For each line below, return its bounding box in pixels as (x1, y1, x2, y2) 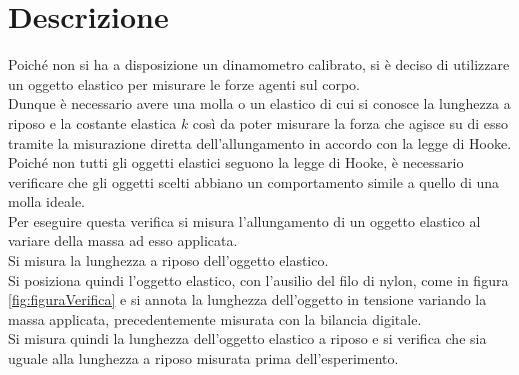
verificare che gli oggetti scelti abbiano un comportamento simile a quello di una (8, 171, 500, 192)
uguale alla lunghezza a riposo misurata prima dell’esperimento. (8, 348, 399, 369)
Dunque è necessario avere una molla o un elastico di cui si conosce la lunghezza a (8, 93, 511, 114)
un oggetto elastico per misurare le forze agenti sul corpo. (8, 73, 360, 94)
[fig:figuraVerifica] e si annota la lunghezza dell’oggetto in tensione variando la (8, 289, 487, 310)
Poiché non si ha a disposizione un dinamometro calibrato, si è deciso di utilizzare (8, 54, 510, 75)
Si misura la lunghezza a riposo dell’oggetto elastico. (8, 250, 329, 271)
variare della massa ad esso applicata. (8, 230, 238, 251)
